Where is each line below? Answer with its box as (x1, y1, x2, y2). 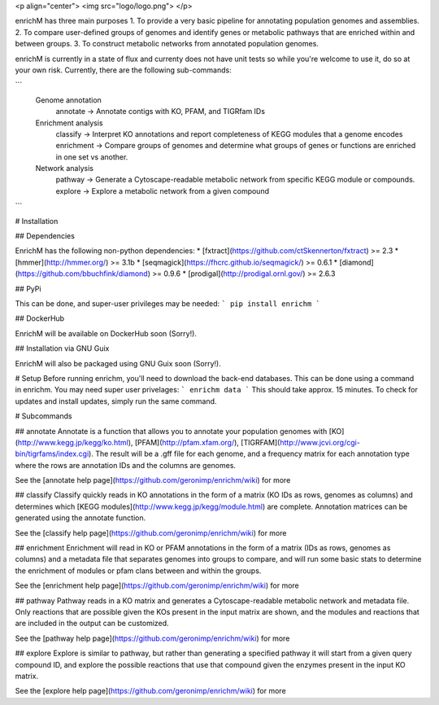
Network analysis (35, 164, 93, 173)
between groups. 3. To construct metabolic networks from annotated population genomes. (15, 39, 319, 49)
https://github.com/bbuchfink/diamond (17, 269, 148, 278)
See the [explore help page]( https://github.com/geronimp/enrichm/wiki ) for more (15, 686, 286, 696)
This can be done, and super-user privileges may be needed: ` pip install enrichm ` (15, 298, 320, 309)
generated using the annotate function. (15, 513, 146, 523)
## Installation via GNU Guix (15, 344, 110, 353)
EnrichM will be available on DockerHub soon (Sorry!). (15, 328, 197, 338)
